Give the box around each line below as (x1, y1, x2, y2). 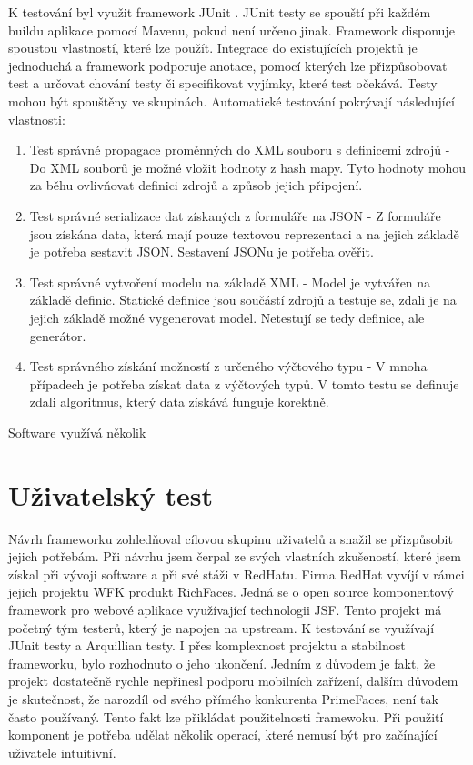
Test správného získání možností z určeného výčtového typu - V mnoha (29, 357, 428, 376)
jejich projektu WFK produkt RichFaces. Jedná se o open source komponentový (8, 582, 454, 601)
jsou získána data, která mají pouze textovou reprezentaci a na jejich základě (29, 224, 459, 243)
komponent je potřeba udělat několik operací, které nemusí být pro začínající (8, 725, 438, 744)
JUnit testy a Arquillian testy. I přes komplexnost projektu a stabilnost (8, 636, 406, 655)
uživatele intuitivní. (8, 742, 116, 761)
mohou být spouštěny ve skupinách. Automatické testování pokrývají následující (8, 91, 455, 110)
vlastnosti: (8, 109, 65, 128)
